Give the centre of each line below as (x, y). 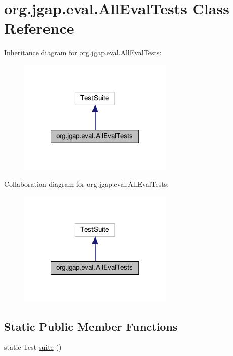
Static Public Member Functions (91, 326)
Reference (39, 28)
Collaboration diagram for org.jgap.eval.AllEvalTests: (87, 184)
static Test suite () (33, 347)
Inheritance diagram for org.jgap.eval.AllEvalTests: (83, 52)
